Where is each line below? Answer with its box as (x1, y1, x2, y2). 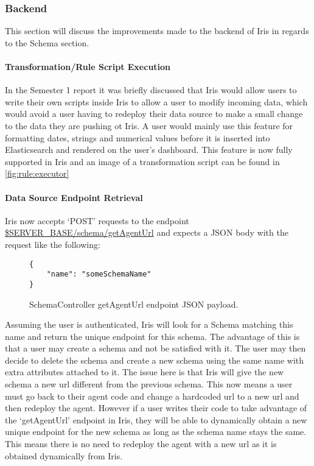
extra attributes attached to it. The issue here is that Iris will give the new (5, 365, 284, 378)
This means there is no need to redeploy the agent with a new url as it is (5, 437, 277, 450)
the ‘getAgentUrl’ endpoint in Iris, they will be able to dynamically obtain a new (5, 413, 307, 426)
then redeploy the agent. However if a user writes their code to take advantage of (5, 401, 307, 414)
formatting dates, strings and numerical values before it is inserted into (5, 131, 270, 144)
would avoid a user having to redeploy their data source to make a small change (5, 107, 303, 120)
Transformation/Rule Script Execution (5, 60, 171, 72)
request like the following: (5, 238, 100, 250)
